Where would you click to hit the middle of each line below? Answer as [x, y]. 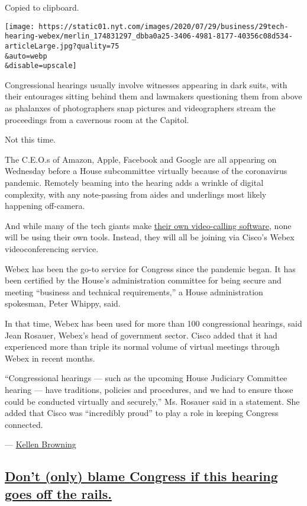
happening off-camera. [45, 206]
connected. [24, 424]
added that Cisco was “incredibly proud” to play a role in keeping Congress [142, 413]
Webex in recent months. [50, 358]
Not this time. [30, 139]
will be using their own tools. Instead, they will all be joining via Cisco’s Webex [150, 237]
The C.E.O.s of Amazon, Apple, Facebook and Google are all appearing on [141, 159]
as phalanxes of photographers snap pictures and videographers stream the [140, 108]
